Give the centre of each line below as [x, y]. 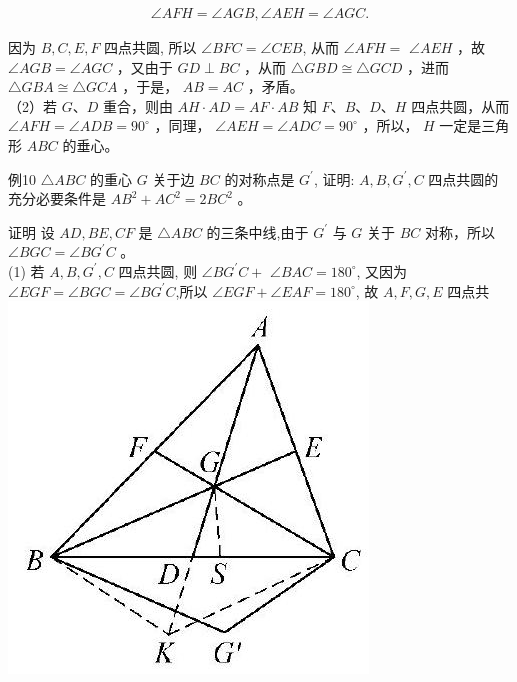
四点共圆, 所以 [150, 47]
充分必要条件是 [57, 198]
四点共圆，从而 [460, 105]
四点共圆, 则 [158, 270]
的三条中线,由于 [257, 231]
